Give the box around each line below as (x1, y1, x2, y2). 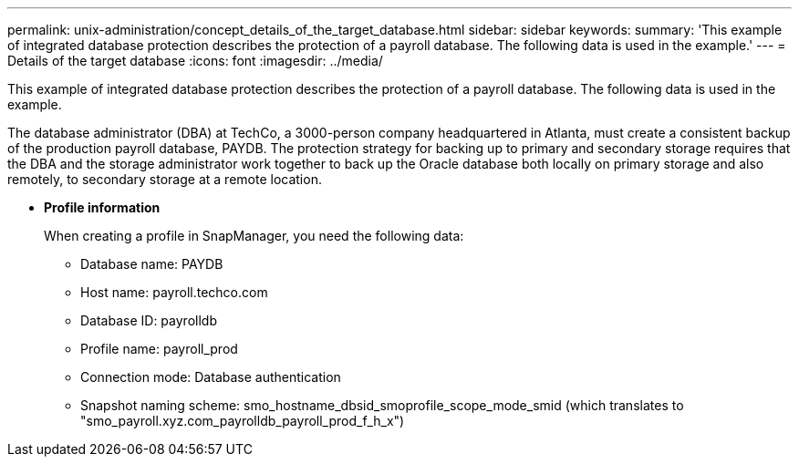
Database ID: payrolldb (80, 313, 217, 328)
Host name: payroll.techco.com (80, 284, 268, 300)
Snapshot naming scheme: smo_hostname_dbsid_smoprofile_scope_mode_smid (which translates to (80, 397, 684, 413)
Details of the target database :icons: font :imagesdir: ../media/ (7, 53, 383, 68)
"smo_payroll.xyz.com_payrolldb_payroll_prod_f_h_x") (80, 413, 405, 428)
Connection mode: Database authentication (80, 369, 341, 385)
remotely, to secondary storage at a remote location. (7, 171, 322, 187)
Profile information (44, 200, 161, 215)
